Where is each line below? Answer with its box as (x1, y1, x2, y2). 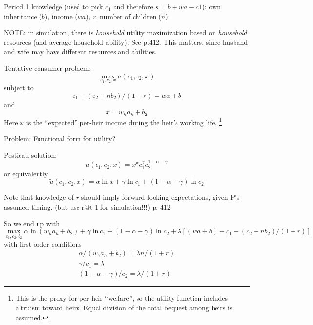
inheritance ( (4, 11, 42, 21)
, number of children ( (96, 11, 161, 21)
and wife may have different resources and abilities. (4, 46, 156, 57)
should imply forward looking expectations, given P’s (81, 192, 240, 202)
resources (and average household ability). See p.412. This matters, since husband (4, 37, 248, 47)
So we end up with (4, 218, 59, 228)
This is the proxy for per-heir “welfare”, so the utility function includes (15, 293, 228, 303)
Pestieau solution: (4, 150, 57, 160)
